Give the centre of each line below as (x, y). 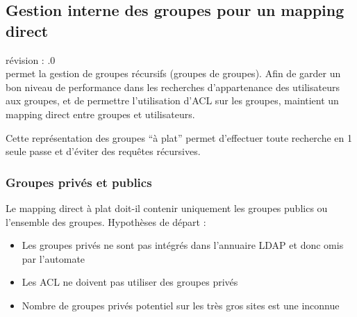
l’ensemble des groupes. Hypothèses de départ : (106, 221)
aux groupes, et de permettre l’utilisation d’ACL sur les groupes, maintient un (172, 100)
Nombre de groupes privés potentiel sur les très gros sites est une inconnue (181, 305)
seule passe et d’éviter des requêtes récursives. (103, 151)
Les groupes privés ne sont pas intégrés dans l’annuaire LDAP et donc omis (183, 245)
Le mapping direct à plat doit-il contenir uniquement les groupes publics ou (167, 208)
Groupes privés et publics (79, 182)
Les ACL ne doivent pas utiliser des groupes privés (130, 282)
